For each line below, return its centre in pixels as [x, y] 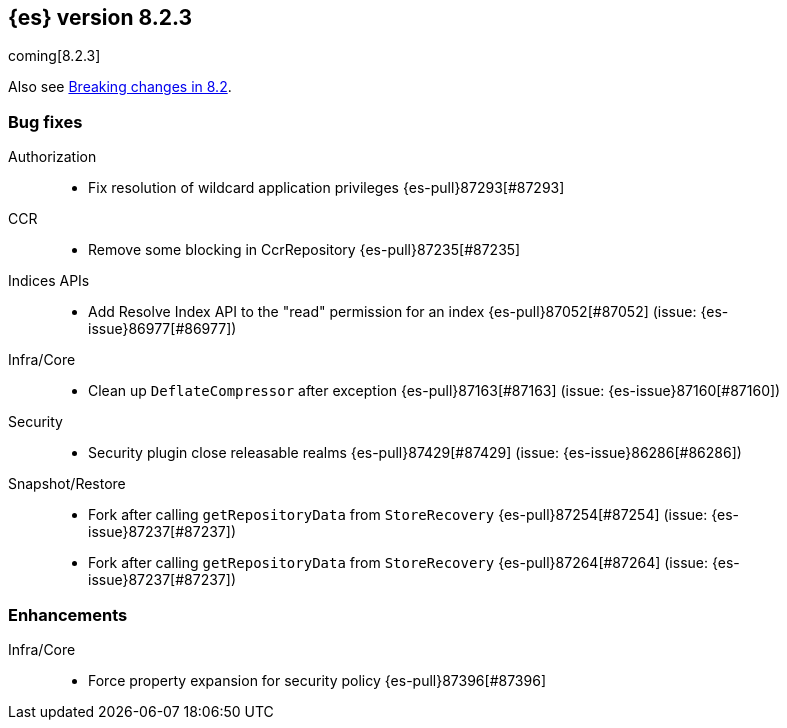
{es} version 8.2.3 [100, 17]
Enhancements [68, 614]
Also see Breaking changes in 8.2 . [120, 87]
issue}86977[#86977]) [162, 329]
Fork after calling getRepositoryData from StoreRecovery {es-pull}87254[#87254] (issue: [398, 515]
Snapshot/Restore [67, 484]
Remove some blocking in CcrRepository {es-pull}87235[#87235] [304, 250]
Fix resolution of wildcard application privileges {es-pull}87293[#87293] [326, 188]
